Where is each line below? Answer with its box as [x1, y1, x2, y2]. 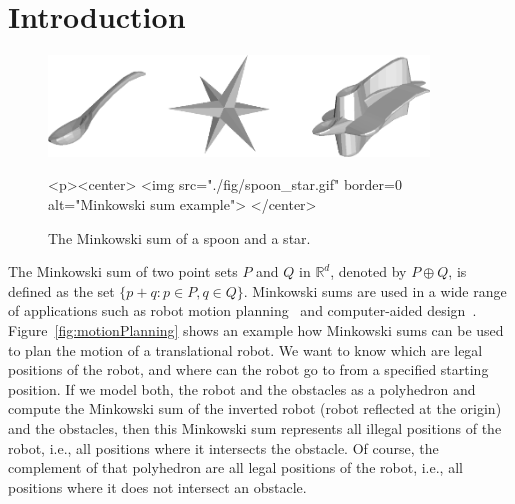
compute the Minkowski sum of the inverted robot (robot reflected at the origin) [8, 398, 502, 419]
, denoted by [330, 261, 407, 282]
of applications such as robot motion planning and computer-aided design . [8, 300, 477, 321]
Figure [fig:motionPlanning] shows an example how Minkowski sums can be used [8, 319, 504, 340]
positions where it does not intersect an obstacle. [8, 476, 307, 497]
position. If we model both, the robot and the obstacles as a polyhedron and [8, 378, 476, 399]
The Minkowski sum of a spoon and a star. [48, 227, 311, 248]
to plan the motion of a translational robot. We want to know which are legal [8, 339, 483, 360]
